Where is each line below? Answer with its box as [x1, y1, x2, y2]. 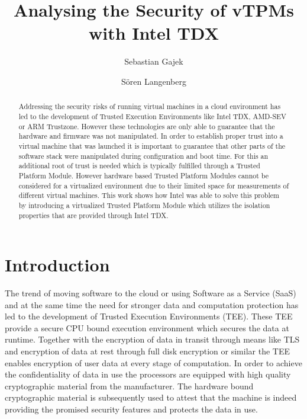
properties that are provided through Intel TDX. [18, 210, 169, 220]
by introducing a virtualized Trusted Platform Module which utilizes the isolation [18, 200, 270, 210]
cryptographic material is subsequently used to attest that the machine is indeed [5, 391, 297, 404]
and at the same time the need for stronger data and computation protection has [5, 298, 299, 311]
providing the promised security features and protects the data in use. [5, 403, 258, 415]
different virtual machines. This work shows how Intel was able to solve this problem [18, 190, 279, 200]
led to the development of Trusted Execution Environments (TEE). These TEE [5, 310, 293, 322]
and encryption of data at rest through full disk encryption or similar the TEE [5, 345, 290, 357]
